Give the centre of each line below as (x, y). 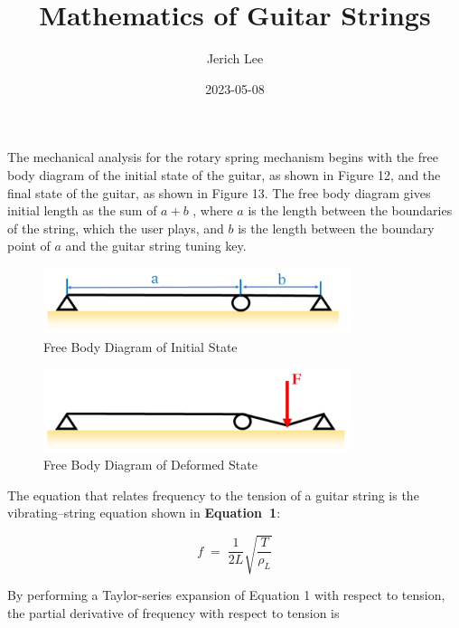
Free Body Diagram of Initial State (141, 346)
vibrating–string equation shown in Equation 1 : (144, 513)
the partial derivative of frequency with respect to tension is (173, 613)
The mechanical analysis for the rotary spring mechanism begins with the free (223, 157)
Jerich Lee (235, 58)
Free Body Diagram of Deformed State (150, 465)
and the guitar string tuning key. (156, 246)
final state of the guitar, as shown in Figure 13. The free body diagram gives (219, 192)
